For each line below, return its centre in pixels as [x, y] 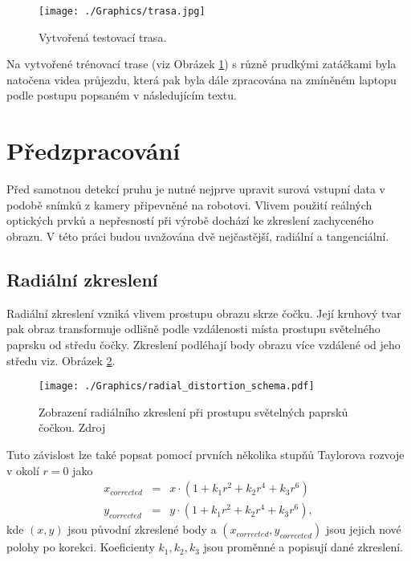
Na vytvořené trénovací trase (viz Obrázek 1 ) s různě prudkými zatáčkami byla [201, 64]
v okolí [23, 470]
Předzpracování [94, 150]
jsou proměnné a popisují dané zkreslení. [303, 547]
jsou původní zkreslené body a [142, 529]
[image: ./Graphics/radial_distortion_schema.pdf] [177, 386]
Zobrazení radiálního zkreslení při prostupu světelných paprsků [193, 411]
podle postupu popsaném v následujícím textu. [122, 95]
